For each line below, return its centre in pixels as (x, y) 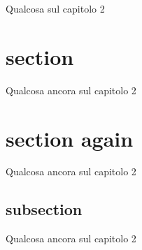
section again (70, 138)
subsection (44, 209)
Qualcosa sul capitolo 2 (55, 8)
